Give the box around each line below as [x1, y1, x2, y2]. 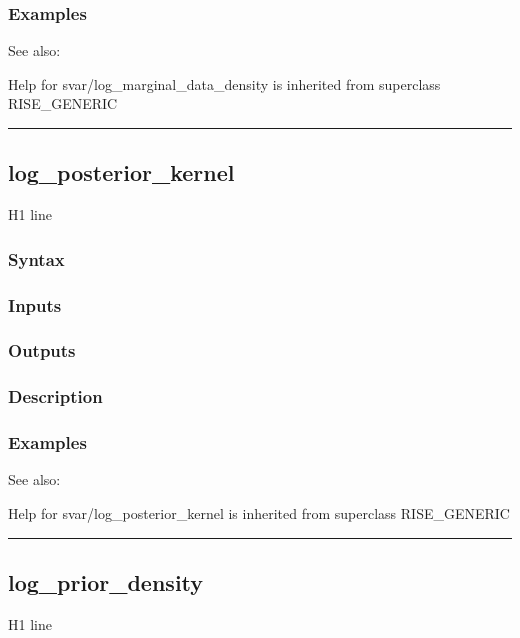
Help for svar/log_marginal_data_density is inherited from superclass [8, 73, 441, 94]
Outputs [8, 338, 76, 363]
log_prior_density [8, 566, 204, 597]
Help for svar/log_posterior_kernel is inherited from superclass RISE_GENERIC [8, 502, 510, 523]
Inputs [8, 292, 62, 317]
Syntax [8, 246, 65, 271]
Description [8, 384, 103, 409]
